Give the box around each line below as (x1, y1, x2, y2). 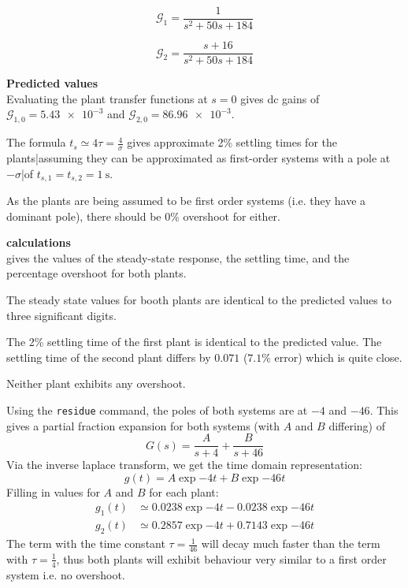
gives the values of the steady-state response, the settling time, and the (6, 249, 350, 266)
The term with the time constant (6, 535, 165, 552)
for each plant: (149, 483, 219, 500)
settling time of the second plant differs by (6, 348, 211, 365)
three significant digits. (6, 307, 117, 323)
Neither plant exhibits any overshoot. (6, 375, 186, 392)
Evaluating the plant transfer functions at (6, 90, 208, 106)
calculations (6, 234, 71, 251)
